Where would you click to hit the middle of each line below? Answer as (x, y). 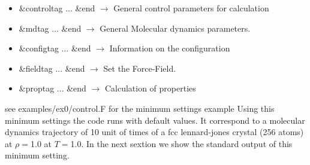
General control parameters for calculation (191, 8)
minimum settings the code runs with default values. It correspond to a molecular (155, 120)
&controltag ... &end (57, 8)
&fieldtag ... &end (52, 68)
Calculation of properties (150, 88)
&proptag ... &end (52, 88)
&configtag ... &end (55, 48)
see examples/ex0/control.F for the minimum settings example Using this (140, 108)
